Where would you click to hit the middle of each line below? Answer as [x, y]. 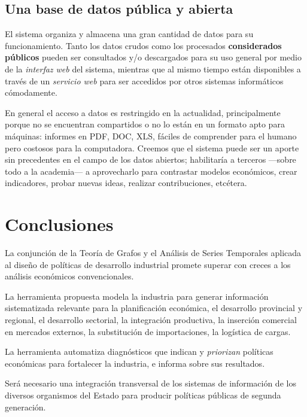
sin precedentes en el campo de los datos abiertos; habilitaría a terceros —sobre [151, 159]
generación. [25, 407]
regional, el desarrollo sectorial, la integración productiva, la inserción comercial [151, 320]
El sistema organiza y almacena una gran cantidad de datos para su [129, 34]
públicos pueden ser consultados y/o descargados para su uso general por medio [153, 57]
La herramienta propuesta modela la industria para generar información [137, 296]
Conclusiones [59, 224]
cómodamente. [31, 92]
